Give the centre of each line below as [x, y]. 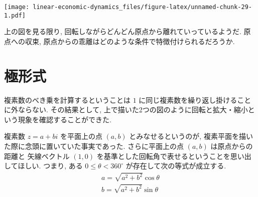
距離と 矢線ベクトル [37, 156]
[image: [17, 7]
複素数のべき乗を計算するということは [67, 100]
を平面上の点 [81, 136]
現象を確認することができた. [64, 119]
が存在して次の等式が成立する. [176, 166]
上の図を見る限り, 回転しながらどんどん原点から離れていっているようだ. [123, 31]
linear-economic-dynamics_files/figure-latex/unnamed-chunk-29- [142, 7]
